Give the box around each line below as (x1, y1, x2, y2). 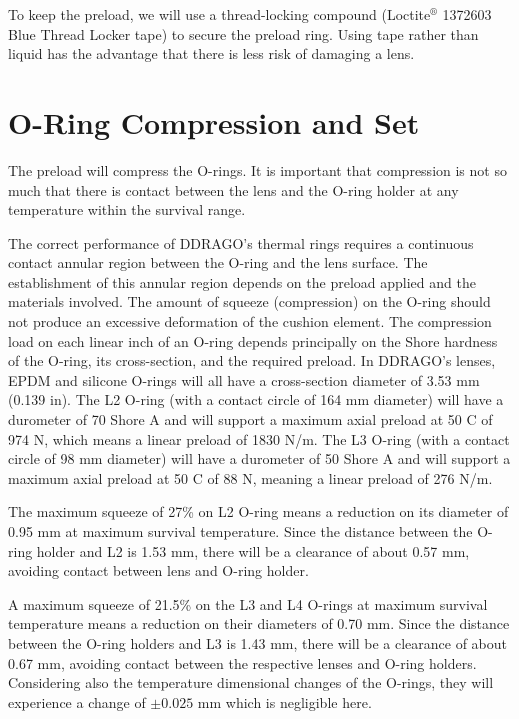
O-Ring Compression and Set (8, 101, 420, 142)
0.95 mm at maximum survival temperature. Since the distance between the (8, 521, 473, 541)
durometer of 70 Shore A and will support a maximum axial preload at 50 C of (8, 409, 493, 430)
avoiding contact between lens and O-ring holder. (8, 560, 309, 581)
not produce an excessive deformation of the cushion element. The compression (8, 311, 492, 332)
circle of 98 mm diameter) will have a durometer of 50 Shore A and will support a (8, 448, 511, 469)
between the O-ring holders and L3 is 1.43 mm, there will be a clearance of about (8, 632, 508, 653)
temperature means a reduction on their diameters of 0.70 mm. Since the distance (8, 613, 510, 634)
